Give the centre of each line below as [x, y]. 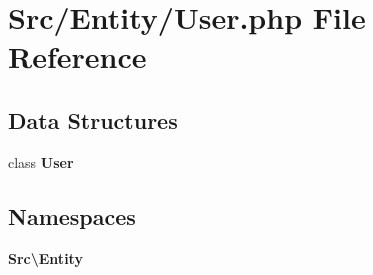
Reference [77, 56]
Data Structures [93, 119]
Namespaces [72, 215]
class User [41, 161]
